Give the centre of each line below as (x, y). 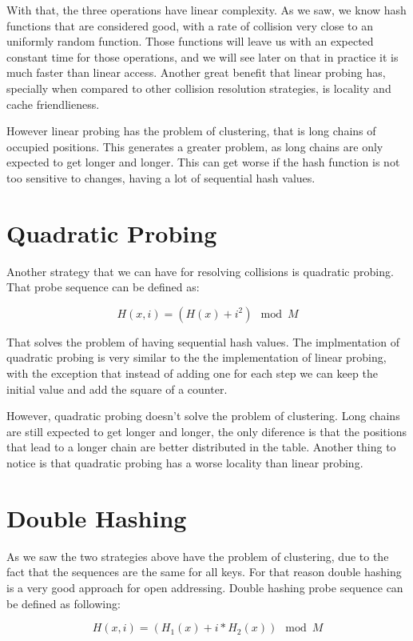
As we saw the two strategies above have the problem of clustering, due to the (198, 556)
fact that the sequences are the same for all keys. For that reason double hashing (204, 572)
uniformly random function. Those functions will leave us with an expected (190, 41)
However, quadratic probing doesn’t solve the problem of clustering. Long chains (203, 416)
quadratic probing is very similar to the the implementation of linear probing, (197, 357)
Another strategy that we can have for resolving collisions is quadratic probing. (200, 271)
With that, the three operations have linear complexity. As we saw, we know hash (206, 10)
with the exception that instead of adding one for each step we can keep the (192, 373)
